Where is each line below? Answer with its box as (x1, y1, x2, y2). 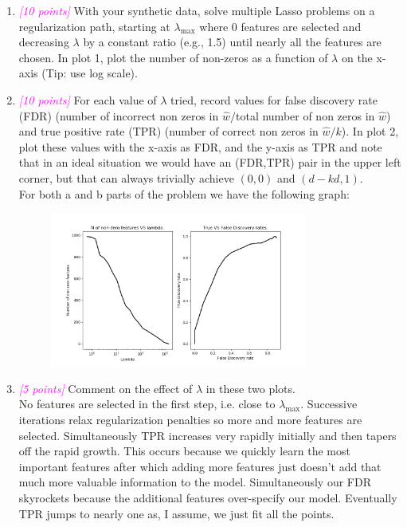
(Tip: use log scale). (41, 65, 138, 81)
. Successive (300, 395, 358, 412)
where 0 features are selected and (199, 18, 362, 34)
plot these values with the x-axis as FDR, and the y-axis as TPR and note (18, 138, 382, 155)
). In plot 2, (341, 123, 399, 140)
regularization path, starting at (18, 18, 170, 34)
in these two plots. (205, 380, 295, 396)
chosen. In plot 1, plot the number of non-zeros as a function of (18, 49, 328, 65)
